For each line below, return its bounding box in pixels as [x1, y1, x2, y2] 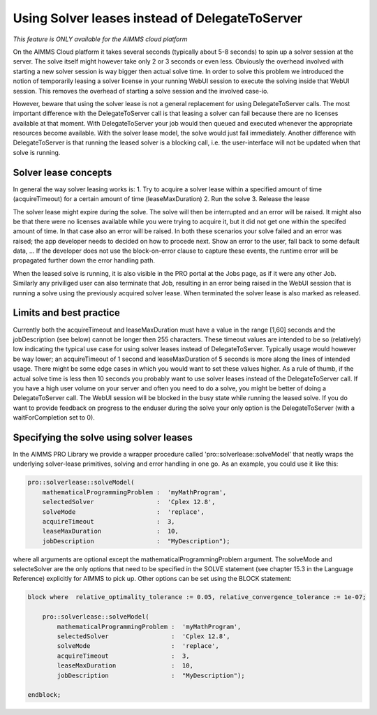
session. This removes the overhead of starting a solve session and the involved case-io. [13, 87, 269, 95]
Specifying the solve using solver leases [13, 432, 193, 443]
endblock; [27, 691, 61, 699]
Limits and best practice [13, 307, 120, 319]
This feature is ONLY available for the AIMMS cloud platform [13, 35, 188, 43]
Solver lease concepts [13, 166, 112, 178]
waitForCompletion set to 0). [13, 413, 96, 422]
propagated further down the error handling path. [13, 256, 155, 265]
